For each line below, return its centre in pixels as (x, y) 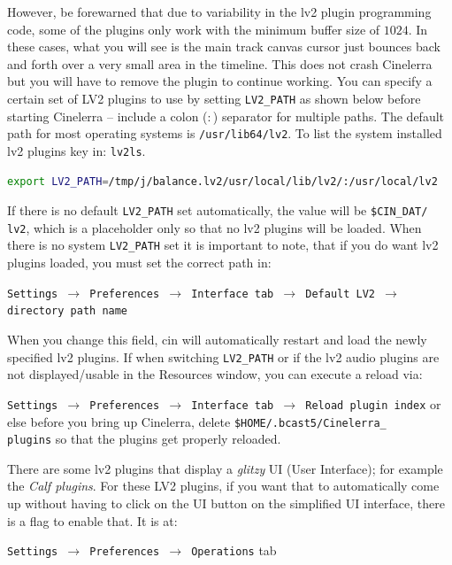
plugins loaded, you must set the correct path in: (139, 263)
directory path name (68, 311)
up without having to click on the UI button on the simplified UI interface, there (226, 503)
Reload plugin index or (373, 403)
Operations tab (234, 550)
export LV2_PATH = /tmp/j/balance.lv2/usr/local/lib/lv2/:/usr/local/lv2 (222, 181)
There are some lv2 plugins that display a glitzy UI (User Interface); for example (225, 468)
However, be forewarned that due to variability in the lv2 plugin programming (219, 12)
